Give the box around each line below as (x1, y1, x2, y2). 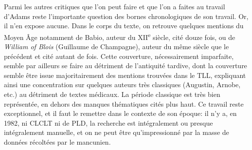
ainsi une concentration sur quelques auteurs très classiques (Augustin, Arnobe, (4, 79, 241, 90)
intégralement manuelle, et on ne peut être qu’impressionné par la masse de (4, 127, 229, 137)
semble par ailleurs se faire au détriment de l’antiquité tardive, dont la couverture (4, 60, 247, 71)
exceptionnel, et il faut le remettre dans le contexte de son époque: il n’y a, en (4, 108, 237, 118)
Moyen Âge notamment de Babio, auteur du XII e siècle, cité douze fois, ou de (4, 30, 235, 42)
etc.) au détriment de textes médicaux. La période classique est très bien (4, 89, 220, 99)
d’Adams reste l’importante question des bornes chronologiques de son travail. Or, (4, 11, 249, 21)
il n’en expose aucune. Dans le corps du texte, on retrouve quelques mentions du (4, 20, 244, 31)
